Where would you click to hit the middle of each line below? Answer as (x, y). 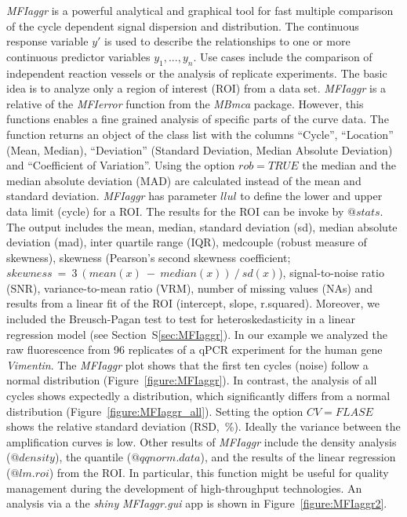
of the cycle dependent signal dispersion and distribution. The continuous (183, 25)
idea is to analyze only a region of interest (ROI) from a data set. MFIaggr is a (196, 88)
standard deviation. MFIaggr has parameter (112, 196)
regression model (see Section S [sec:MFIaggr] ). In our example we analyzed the (197, 334)
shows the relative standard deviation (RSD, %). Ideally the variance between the (203, 426)
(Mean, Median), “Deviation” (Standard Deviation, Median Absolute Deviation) (200, 149)
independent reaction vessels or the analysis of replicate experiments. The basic (197, 73)
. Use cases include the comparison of (283, 56)
